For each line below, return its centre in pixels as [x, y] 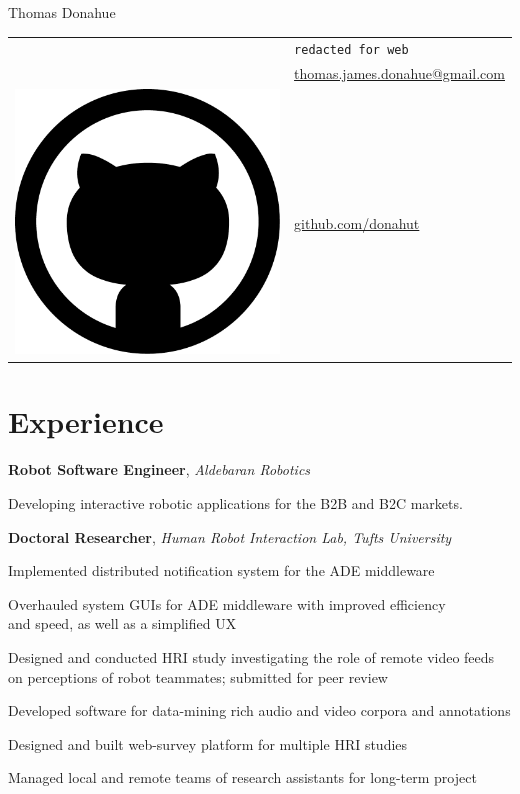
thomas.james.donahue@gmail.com [399, 73]
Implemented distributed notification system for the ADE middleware [221, 570]
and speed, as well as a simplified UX [122, 623]
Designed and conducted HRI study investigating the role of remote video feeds [251, 656]
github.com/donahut [357, 223]
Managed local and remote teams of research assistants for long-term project [242, 777]
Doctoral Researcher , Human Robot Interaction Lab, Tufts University [230, 536]
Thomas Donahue [62, 12]
